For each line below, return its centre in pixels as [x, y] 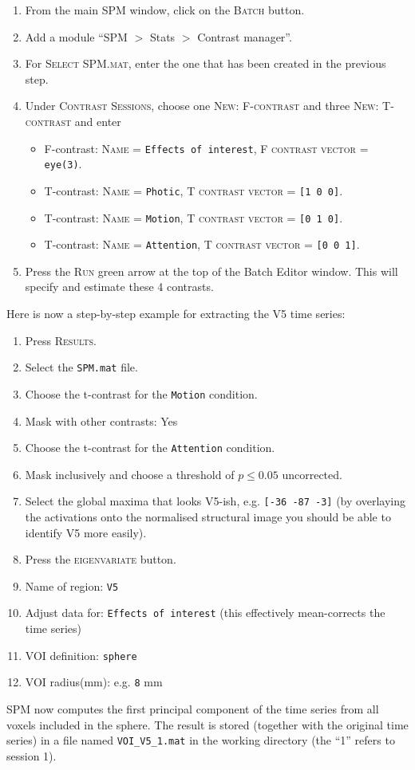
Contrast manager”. [245, 36]
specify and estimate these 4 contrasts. [119, 287]
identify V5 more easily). [86, 532]
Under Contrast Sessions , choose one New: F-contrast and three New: [202, 106]
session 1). [32, 755]
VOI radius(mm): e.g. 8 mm [94, 682]
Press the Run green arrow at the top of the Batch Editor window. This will [211, 271]
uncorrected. [312, 474]
